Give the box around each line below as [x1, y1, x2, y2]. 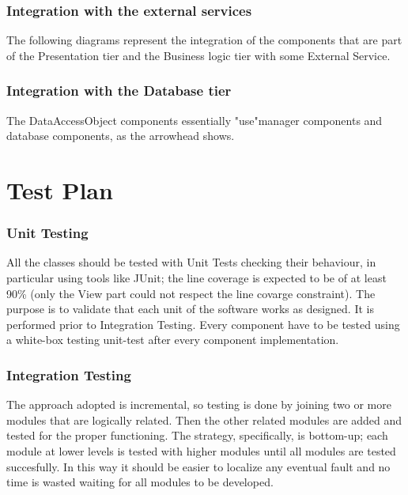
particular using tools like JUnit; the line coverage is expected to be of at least [6, 270, 387, 285]
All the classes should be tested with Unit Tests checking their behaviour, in [6, 254, 376, 270]
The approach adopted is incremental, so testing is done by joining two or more [6, 396, 391, 413]
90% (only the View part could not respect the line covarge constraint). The [6, 285, 376, 301]
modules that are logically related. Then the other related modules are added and [6, 411, 402, 428]
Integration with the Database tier [6, 81, 232, 100]
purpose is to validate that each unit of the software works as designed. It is [6, 300, 374, 317]
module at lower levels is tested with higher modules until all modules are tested [6, 442, 396, 459]
